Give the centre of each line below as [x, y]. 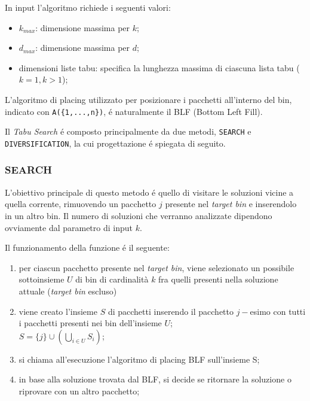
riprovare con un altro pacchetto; [79, 391]
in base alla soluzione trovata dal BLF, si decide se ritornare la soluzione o [155, 379]
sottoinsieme [42, 279]
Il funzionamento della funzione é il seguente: [87, 247]
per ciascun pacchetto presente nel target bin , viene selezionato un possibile [156, 267]
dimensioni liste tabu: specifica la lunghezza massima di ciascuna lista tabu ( [159, 67]
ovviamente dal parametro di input [69, 227]
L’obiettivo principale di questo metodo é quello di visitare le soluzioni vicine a [149, 192]
